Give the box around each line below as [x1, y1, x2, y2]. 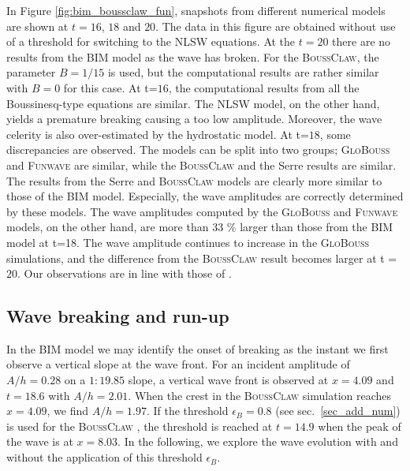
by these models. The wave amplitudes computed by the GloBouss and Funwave [6, 203, 398, 219]
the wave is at [6, 433, 73, 450]
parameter [6, 64, 56, 80]
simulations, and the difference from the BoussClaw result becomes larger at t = [6, 249, 397, 266]
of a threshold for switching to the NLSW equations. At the [6, 33, 296, 50]
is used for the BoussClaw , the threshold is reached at [6, 417, 273, 434]
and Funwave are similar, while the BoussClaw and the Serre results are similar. [6, 156, 397, 173]
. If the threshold [146, 402, 229, 419]
